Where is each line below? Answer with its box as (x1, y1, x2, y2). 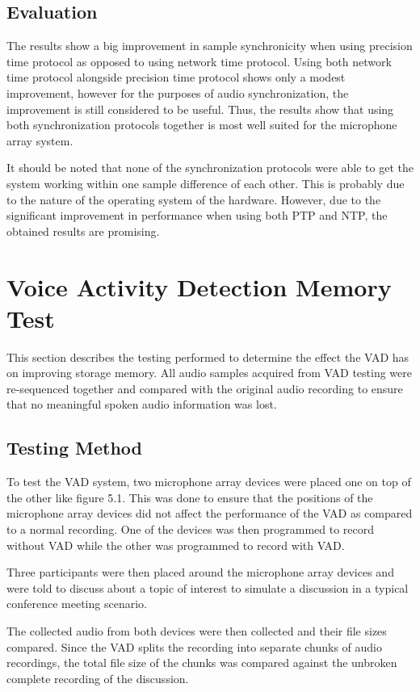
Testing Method (6, 435, 142, 460)
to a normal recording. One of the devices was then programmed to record (6, 521, 375, 537)
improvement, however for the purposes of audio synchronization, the (6, 84, 349, 101)
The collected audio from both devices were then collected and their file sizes (6, 622, 387, 639)
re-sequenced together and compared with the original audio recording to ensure (6, 380, 403, 396)
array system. (6, 132, 73, 149)
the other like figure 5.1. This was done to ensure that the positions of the (6, 489, 373, 505)
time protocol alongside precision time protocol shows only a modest (6, 69, 346, 86)
